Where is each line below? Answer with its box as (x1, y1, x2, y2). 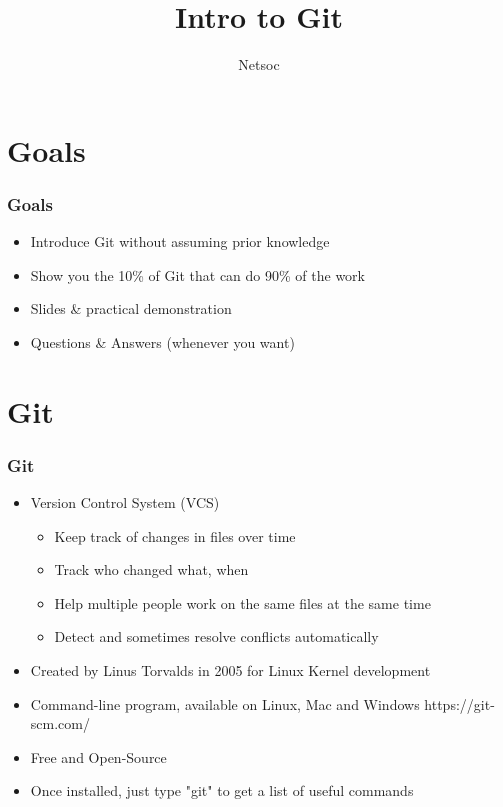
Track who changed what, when (54, 559, 249, 580)
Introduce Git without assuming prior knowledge (30, 231, 330, 252)
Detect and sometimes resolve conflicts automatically (54, 626, 379, 647)
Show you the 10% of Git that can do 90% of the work (30, 264, 365, 285)
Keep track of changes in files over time (54, 525, 296, 546)
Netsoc (238, 54, 280, 75)
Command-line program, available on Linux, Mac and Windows (30, 693, 420, 714)
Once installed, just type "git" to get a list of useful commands (30, 780, 414, 801)
